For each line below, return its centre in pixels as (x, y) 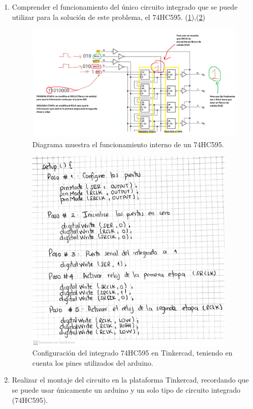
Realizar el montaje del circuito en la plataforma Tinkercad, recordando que (130, 380)
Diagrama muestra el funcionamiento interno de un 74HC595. (128, 144)
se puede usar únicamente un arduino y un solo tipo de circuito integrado (126, 390)
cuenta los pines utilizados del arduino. (93, 362)
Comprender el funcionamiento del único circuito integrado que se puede (125, 7)
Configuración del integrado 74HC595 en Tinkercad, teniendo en (132, 353)
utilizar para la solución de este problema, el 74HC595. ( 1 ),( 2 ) (109, 17)
